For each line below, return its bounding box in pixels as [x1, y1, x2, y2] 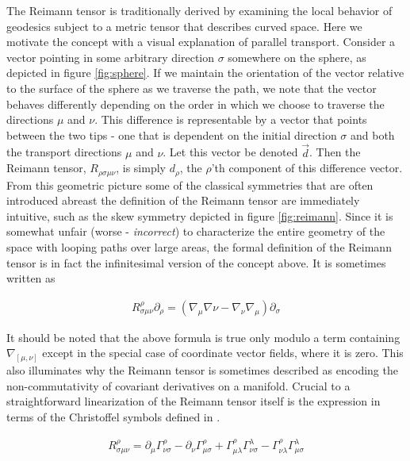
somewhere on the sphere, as [228, 48, 366, 65]
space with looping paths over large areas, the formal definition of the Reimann [6, 238, 392, 255]
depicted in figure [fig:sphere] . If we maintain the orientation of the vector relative [6, 64, 404, 81]
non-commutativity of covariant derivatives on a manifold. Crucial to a [6, 377, 351, 394]
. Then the [308, 144, 361, 160]
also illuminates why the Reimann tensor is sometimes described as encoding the [6, 362, 398, 378]
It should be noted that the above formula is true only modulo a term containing [6, 328, 400, 345]
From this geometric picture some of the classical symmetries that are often [6, 176, 374, 193]
